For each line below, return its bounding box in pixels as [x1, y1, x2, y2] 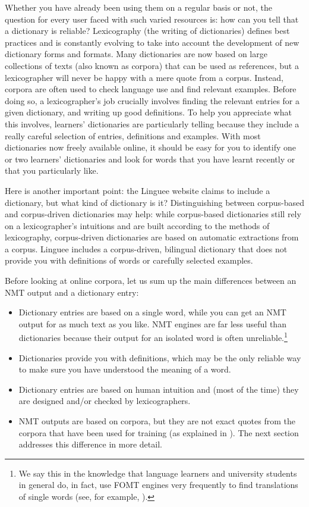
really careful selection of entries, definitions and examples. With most [5, 129, 261, 142]
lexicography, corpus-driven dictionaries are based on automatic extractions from [5, 231, 299, 243]
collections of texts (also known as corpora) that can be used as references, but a [5, 59, 299, 71]
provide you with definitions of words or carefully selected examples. [5, 254, 253, 267]
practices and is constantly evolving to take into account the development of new [5, 36, 299, 48]
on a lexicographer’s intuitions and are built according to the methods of [5, 219, 270, 231]
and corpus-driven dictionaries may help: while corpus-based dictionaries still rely [5, 208, 301, 220]
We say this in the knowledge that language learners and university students [18, 467, 297, 479]
